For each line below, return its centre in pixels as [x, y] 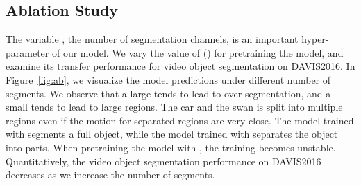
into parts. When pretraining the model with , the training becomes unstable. [171, 147]
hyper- [315, 39]
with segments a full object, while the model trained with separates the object [172, 134]
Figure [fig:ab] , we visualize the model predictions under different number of [168, 79]
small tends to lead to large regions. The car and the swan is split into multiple [174, 107]
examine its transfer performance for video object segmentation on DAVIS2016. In [180, 66]
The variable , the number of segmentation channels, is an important [152, 39]
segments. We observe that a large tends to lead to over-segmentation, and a [168, 93]
